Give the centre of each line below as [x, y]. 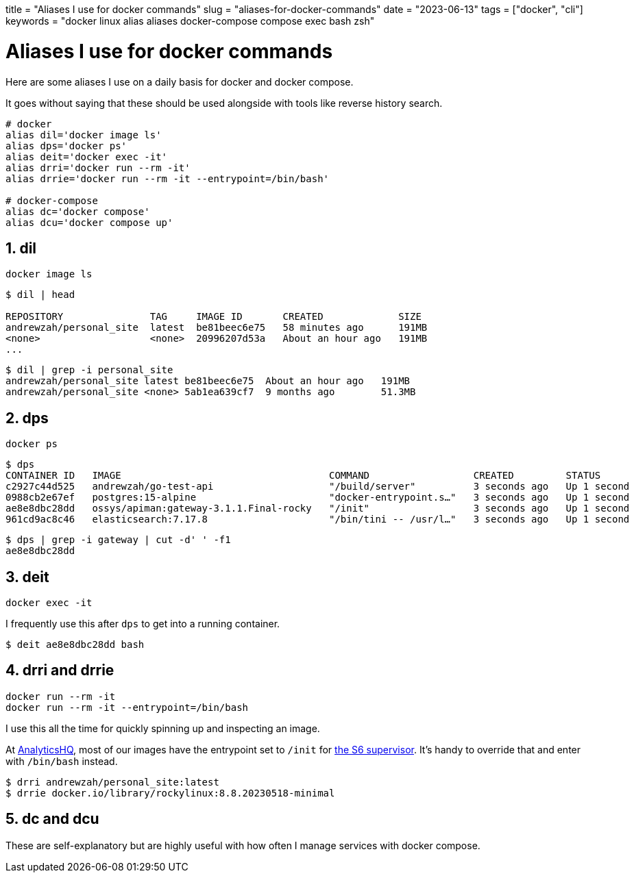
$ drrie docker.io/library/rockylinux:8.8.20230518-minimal [170, 793]
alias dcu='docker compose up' [89, 222]
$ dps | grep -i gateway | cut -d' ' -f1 [118, 540]
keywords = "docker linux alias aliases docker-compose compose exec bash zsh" [190, 21]
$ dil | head [40, 295]
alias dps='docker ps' [66, 146]
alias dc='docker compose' [78, 211]
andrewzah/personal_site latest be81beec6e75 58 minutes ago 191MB [217, 328]
